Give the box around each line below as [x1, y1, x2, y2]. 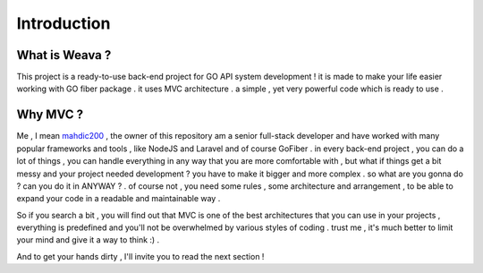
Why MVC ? [16, 107, 84, 123]
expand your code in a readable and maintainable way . [16, 193, 221, 204]
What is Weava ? [16, 47, 112, 63]
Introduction [16, 13, 111, 33]
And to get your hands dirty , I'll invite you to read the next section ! [16, 251, 265, 261]
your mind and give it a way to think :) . [16, 235, 160, 245]
